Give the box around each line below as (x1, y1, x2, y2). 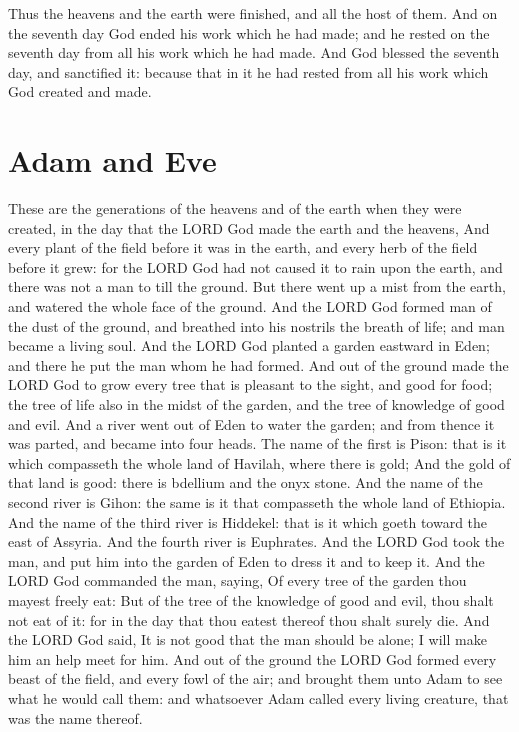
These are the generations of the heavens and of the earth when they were (8, 198, 462, 219)
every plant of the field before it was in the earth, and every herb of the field (8, 237, 478, 258)
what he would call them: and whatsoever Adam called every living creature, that (8, 687, 509, 708)
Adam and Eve (8, 140, 217, 181)
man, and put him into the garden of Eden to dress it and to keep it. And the (8, 550, 485, 571)
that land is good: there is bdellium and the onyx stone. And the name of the (8, 472, 483, 493)
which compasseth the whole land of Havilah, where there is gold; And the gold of (8, 452, 511, 473)
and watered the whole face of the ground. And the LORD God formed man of (8, 296, 492, 317)
